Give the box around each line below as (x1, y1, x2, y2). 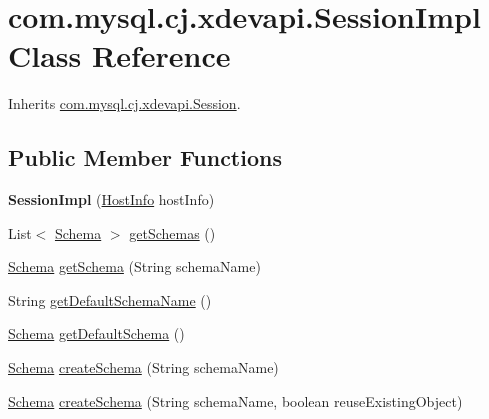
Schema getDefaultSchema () (8, 323, 185, 344)
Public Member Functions (8, 142, 282, 173)
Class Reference (8, 35, 231, 76)
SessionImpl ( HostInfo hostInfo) (8, 189, 215, 210)
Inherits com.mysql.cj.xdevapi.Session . (8, 93, 241, 114)
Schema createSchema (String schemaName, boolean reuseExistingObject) (8, 390, 463, 411)
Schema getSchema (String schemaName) (8, 256, 261, 277)
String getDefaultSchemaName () (8, 289, 212, 310)
